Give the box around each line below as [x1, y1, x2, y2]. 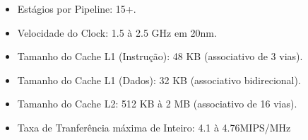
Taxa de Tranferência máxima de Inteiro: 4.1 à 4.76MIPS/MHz [17, 119, 291, 134]
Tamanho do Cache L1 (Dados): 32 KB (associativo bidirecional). [17, 72, 301, 87]
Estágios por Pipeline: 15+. [17, 1, 136, 16]
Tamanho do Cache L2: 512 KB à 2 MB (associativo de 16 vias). [17, 96, 297, 111]
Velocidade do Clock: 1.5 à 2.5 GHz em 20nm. [17, 25, 217, 40]
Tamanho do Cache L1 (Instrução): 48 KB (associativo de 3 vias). [17, 49, 303, 64]
